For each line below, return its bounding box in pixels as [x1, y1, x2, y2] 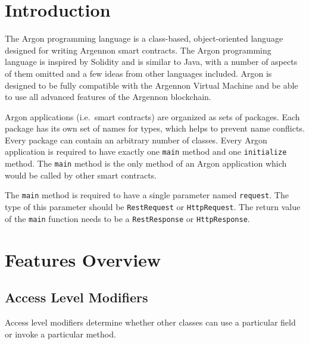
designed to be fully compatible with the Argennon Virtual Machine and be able [5, 79, 298, 91]
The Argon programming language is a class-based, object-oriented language [5, 32, 283, 45]
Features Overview [5, 247, 161, 271]
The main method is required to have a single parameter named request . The [5, 189, 289, 201]
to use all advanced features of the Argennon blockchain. [5, 90, 211, 103]
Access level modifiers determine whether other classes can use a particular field [5, 315, 296, 328]
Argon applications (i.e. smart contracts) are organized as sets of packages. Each [5, 110, 300, 123]
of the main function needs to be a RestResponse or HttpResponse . [5, 212, 250, 224]
